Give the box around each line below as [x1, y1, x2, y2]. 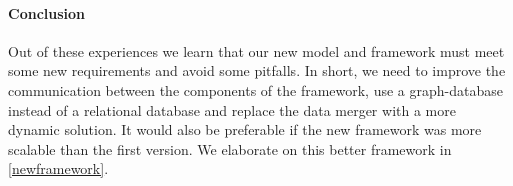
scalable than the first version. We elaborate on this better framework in [8, 138, 452, 159]
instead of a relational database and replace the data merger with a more [8, 99, 456, 120]
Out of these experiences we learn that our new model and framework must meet [8, 40, 505, 61]
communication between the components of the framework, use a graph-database [8, 79, 503, 100]
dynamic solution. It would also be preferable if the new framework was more [8, 119, 482, 140]
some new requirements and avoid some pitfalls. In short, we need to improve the [8, 60, 506, 81]
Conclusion [8, 2, 86, 23]
